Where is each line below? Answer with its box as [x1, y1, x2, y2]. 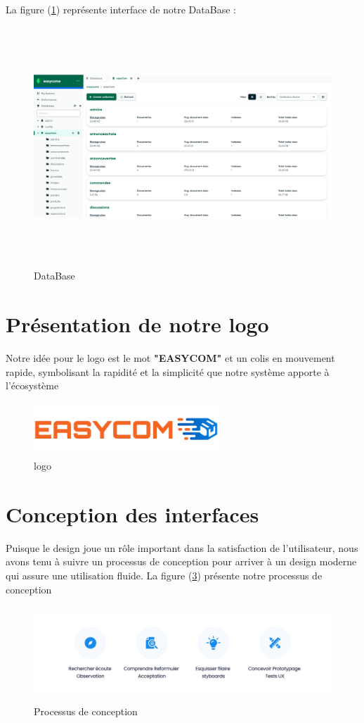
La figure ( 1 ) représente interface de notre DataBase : [6, 2, 236, 16]
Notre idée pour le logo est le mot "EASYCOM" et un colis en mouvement [6, 351, 335, 365]
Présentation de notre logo [6, 310, 269, 339]
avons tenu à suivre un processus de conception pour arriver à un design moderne [6, 554, 357, 569]
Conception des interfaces [6, 499, 259, 528]
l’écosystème [6, 378, 59, 393]
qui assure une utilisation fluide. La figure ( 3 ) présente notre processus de [6, 567, 323, 582]
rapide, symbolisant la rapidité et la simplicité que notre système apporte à [6, 364, 330, 379]
